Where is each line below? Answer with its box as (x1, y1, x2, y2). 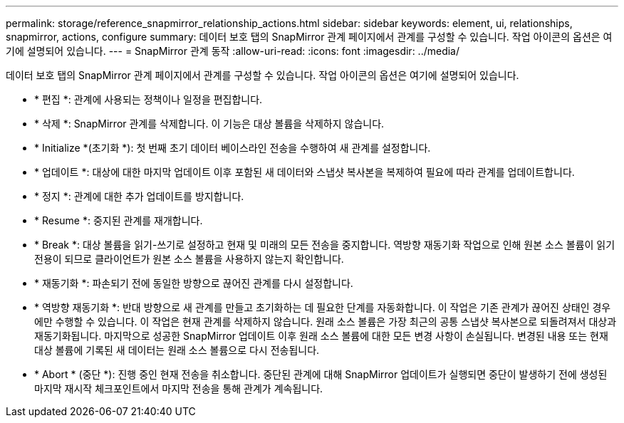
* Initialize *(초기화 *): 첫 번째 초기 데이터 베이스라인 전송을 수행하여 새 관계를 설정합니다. (34, 142, 431, 154)
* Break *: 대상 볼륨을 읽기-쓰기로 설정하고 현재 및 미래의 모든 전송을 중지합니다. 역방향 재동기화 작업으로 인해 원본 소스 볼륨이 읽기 (34, 239, 615, 251)
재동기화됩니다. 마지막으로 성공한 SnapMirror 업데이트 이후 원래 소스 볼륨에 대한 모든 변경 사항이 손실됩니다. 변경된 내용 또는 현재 (34, 330, 608, 342)
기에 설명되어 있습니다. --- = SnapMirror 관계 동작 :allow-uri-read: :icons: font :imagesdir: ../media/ (6, 45, 460, 57)
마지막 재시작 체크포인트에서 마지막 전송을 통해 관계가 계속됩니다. (34, 382, 323, 395)
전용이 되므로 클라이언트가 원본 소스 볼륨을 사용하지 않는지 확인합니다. (34, 253, 344, 265)
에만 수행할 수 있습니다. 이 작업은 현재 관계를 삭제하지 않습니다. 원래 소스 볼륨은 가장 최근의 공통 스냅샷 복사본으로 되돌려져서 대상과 (34, 315, 617, 328)
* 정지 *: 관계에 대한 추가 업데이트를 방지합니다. (34, 190, 244, 202)
